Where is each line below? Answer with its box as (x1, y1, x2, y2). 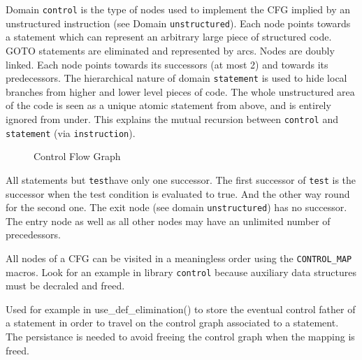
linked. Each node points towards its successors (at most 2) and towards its (6, 57, 328, 71)
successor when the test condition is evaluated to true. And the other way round (6, 186, 350, 201)
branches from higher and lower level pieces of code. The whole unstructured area (6, 84, 355, 99)
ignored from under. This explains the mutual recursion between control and (6, 111, 339, 126)
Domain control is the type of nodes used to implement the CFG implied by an (6, 2, 350, 16)
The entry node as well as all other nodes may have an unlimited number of (6, 213, 331, 228)
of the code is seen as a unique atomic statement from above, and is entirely (6, 98, 331, 113)
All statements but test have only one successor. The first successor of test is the (6, 172, 356, 187)
